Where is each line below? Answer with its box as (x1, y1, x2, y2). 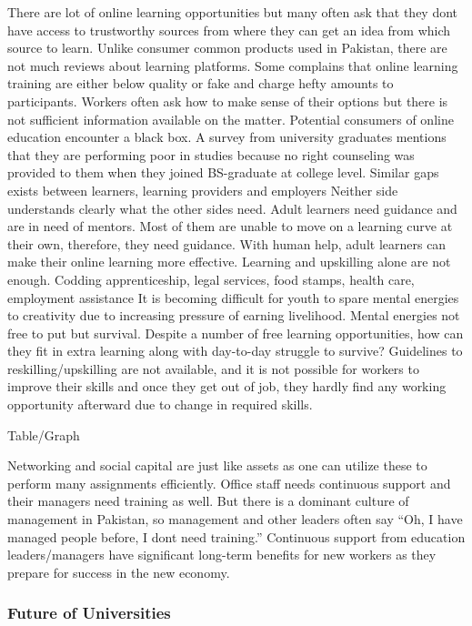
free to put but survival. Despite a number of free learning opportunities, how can (7, 323, 464, 342)
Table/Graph (7, 425, 80, 444)
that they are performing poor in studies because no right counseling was (7, 145, 415, 164)
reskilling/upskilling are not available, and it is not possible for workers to (7, 358, 419, 378)
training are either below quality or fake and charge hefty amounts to (7, 74, 394, 93)
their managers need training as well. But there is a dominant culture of (7, 491, 409, 510)
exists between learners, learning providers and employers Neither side (7, 180, 398, 199)
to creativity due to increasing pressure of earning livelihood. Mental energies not (7, 306, 460, 325)
